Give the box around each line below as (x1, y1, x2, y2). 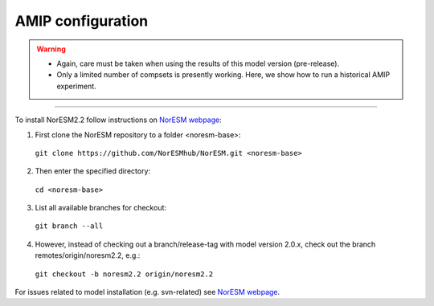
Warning (36, 44, 66, 54)
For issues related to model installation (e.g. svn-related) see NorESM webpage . (14, 288, 280, 297)
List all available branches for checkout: (35, 203, 167, 213)
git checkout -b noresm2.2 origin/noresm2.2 (35, 269, 214, 279)
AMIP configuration (14, 12, 149, 30)
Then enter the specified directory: (35, 166, 151, 176)
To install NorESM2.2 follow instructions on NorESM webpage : (14, 115, 223, 124)
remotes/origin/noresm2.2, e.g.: (35, 251, 141, 260)
